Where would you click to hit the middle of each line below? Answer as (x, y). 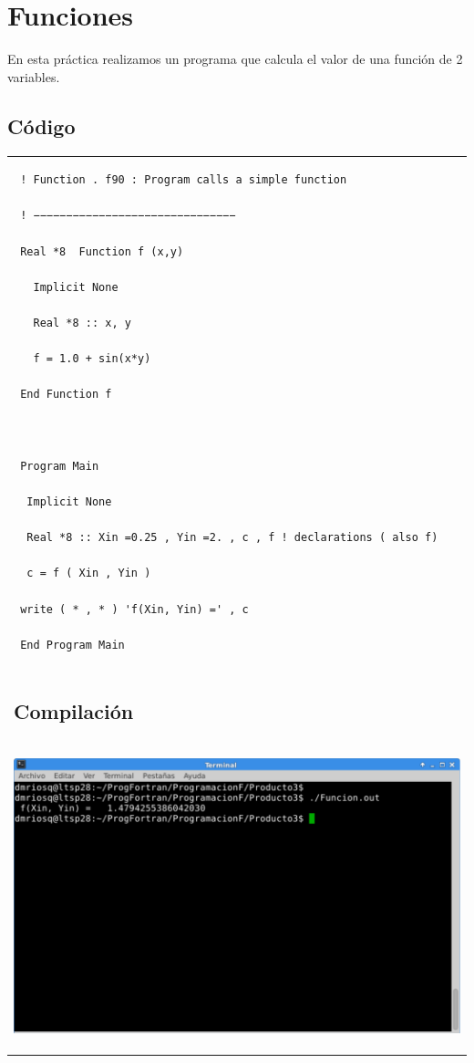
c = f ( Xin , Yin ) (89, 573)
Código (41, 125)
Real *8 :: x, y (82, 323)
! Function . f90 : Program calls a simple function (184, 180)
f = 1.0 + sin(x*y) (92, 359)
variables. (34, 76)
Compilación (74, 710)
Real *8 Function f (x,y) (102, 251)
